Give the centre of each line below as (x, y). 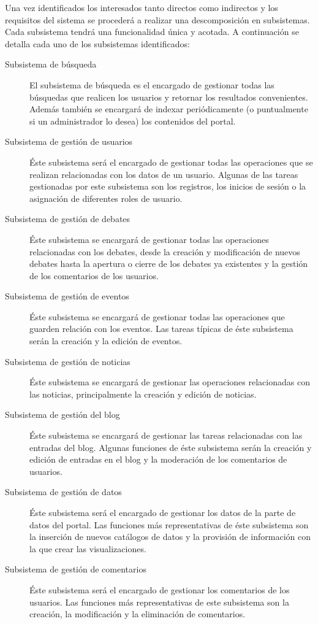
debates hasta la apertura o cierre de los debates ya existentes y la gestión (169, 264)
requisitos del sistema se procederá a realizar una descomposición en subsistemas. (157, 19)
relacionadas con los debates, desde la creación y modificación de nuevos (165, 251)
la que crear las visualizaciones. (88, 548)
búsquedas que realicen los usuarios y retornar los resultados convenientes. (169, 97)
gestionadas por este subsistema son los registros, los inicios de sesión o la (168, 186)
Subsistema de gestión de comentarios (76, 569)
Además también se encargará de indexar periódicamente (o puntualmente (169, 109)
